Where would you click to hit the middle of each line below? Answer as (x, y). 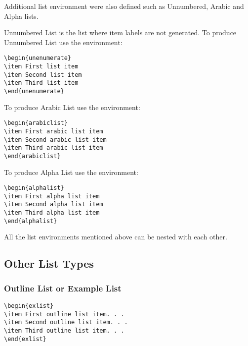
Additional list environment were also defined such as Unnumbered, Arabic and (124, 6)
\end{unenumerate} (34, 91)
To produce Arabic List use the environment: (72, 107)
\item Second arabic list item (55, 140)
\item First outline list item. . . (64, 314)
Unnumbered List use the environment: (63, 42)
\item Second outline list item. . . (66, 322)
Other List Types (49, 263)
